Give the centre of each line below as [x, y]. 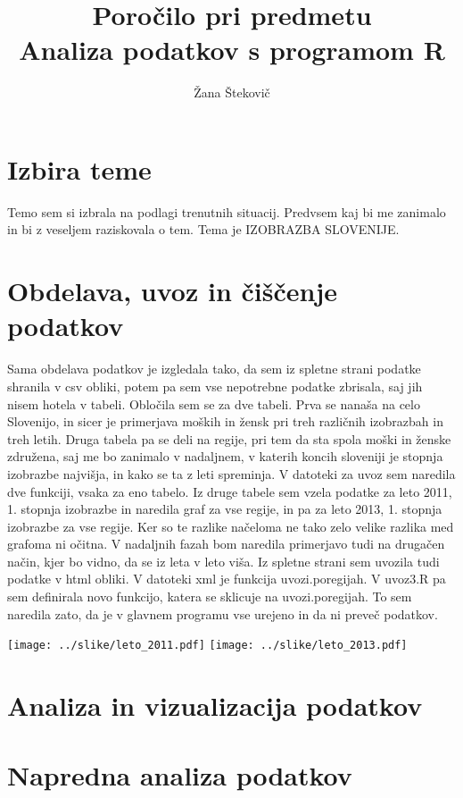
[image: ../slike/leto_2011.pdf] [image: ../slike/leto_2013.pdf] [207, 646]
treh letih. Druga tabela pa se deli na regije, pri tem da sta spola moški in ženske [229, 438]
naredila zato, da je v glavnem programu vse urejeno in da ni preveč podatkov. [223, 613]
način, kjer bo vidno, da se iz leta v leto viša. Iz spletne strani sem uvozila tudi [223, 561]
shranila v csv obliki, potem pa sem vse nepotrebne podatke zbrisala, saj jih [215, 386]
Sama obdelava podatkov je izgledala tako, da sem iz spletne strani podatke [214, 369]
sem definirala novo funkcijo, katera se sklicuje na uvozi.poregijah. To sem [210, 596]
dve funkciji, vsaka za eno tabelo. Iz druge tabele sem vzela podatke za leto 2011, [230, 491]
